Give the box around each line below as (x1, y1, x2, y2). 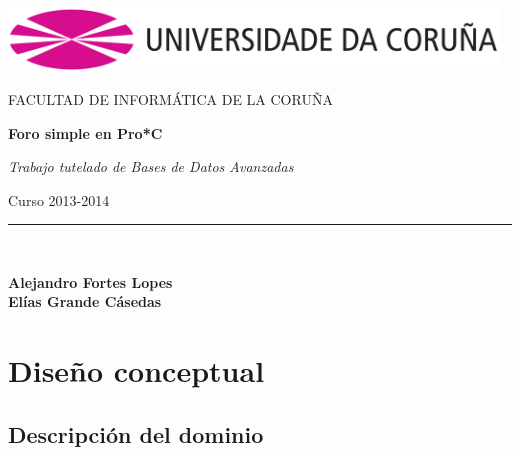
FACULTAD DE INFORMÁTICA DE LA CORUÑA (8, 88, 333, 109)
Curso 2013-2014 (8, 189, 110, 210)
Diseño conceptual (8, 350, 265, 391)
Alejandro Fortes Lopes (8, 271, 173, 292)
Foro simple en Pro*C (8, 122, 163, 143)
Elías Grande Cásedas (8, 291, 162, 312)
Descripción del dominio (8, 418, 264, 449)
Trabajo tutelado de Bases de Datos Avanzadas (8, 156, 294, 177)
